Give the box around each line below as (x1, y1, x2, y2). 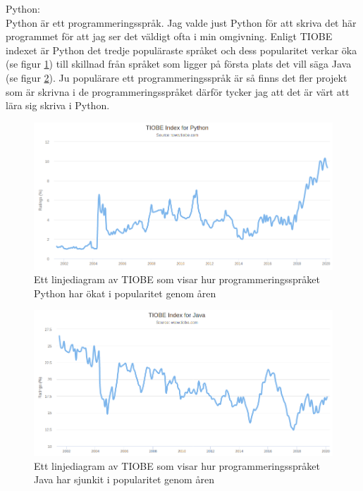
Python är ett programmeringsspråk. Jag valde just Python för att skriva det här (6, 15, 357, 30)
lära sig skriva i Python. (6, 98, 110, 113)
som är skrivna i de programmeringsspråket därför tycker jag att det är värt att (6, 84, 350, 99)
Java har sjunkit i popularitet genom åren (34, 472, 214, 487)
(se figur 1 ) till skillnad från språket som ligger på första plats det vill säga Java (6, 56, 352, 71)
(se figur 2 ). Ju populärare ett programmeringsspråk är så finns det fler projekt (6, 70, 347, 85)
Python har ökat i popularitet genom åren (34, 285, 216, 300)
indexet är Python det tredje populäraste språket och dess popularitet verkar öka (6, 42, 357, 57)
